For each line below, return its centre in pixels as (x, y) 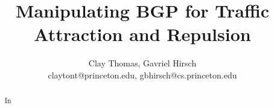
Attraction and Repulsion (142, 34)
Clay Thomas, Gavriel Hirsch (142, 63)
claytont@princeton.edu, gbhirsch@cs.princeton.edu (142, 75)
